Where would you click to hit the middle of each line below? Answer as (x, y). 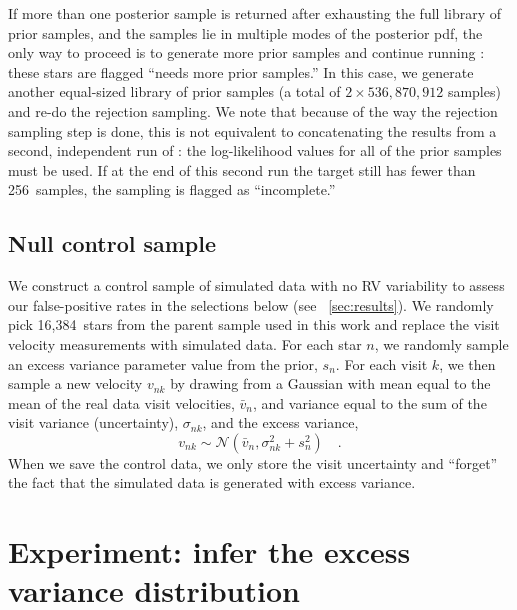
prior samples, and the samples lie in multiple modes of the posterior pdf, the (245, 32)
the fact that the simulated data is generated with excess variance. (212, 482)
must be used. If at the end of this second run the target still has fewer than (242, 169)
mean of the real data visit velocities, (121, 402)
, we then (467, 363)
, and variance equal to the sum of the (370, 402)
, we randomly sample (441, 343)
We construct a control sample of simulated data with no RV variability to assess (256, 285)
